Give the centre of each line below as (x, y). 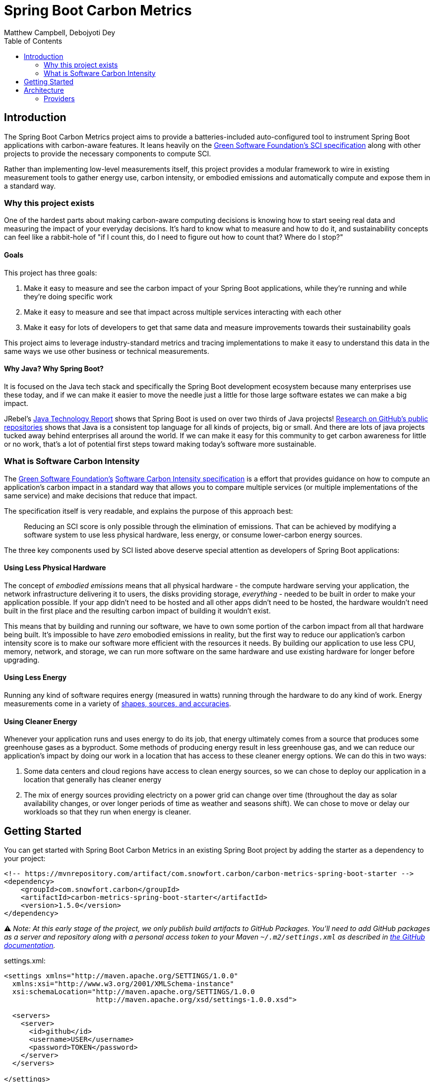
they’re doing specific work (68, 296)
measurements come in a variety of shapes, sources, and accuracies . (118, 703)
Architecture (44, 90)
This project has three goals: (51, 272)
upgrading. (22, 660)
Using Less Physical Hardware (55, 568)
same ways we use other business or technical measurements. (107, 351)
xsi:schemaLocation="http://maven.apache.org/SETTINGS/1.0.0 (133, 992)
